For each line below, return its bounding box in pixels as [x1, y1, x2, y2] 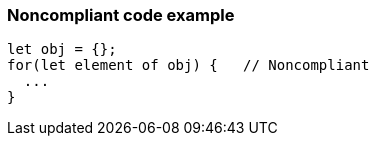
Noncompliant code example [7, 5, 235, 25]
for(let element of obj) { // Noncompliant [7, 57, 370, 74]
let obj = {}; [7, 41, 117, 58]
